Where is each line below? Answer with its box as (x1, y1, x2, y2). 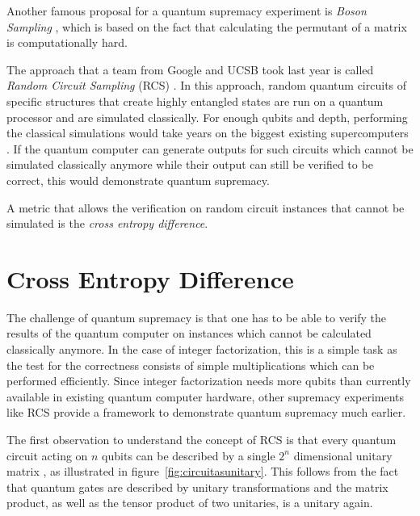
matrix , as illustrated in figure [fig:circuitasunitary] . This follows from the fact (6, 463, 399, 480)
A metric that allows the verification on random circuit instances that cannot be (6, 199, 405, 216)
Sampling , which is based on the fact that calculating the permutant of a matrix (6, 18, 407, 35)
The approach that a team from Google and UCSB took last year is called (6, 61, 374, 78)
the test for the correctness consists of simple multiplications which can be (6, 356, 375, 373)
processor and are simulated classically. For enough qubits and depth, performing (6, 108, 408, 125)
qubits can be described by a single (102, 447, 275, 464)
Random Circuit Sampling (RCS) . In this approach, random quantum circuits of (6, 77, 407, 94)
